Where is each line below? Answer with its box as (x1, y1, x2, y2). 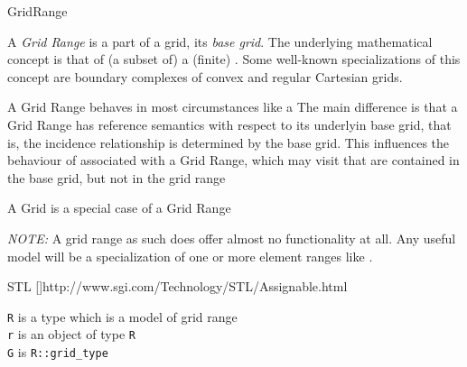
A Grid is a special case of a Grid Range (7, 198, 231, 217)
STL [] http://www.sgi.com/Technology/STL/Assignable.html (7, 277, 348, 296)
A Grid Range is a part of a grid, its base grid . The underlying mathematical (7, 32, 433, 50)
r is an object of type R (7, 325, 135, 344)
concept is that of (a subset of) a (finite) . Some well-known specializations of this (7, 50, 461, 69)
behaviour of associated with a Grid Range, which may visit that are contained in (7, 151, 460, 170)
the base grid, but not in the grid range (7, 168, 226, 187)
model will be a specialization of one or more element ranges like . (7, 246, 373, 265)
